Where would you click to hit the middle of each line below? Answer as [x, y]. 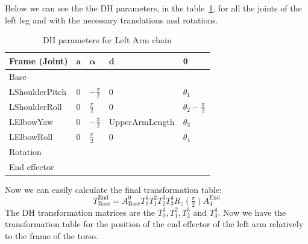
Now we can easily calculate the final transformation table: [113, 189]
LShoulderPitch [38, 91]
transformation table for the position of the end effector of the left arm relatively [154, 224]
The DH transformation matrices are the [80, 212]
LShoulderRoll [36, 106]
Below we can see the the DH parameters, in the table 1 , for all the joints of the [153, 8]
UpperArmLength [142, 121]
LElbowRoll [31, 136]
